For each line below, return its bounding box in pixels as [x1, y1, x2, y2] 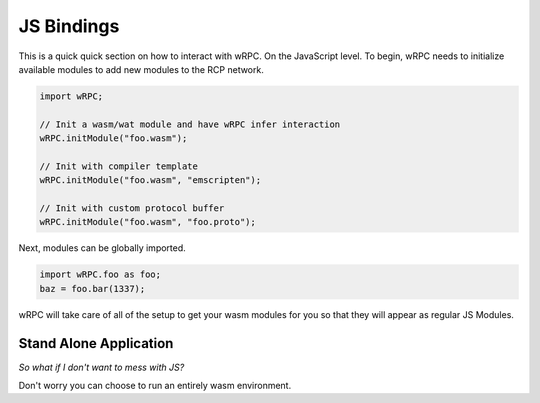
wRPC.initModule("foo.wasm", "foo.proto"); [39, 216, 257, 228]
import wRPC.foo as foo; [39, 269, 162, 280]
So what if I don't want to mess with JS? [18, 361, 185, 373]
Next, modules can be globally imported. [18, 242, 187, 254]
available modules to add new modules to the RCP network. [18, 63, 264, 75]
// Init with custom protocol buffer [39, 203, 225, 214]
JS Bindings [18, 15, 120, 37]
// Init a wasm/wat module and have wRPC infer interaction [39, 118, 341, 130]
